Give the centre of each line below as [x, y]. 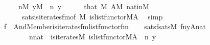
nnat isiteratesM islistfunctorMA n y [92, 36]
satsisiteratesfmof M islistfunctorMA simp [92, 16]
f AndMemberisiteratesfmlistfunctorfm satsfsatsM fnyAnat [105, 26]
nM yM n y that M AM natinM [84, 6]
